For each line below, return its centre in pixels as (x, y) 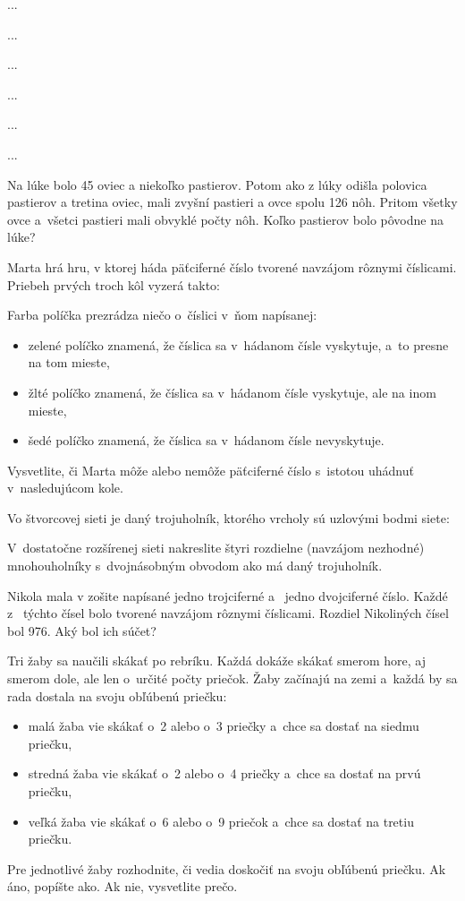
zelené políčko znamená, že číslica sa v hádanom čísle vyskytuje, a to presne (238, 344)
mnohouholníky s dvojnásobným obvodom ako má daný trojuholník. (195, 566)
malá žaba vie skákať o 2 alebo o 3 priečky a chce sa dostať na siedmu (224, 726)
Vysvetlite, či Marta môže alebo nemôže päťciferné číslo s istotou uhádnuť (211, 470)
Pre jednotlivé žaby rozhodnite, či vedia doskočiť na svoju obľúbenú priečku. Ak (227, 868)
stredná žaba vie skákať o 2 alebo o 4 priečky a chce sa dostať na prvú (224, 773)
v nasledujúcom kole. (65, 488)
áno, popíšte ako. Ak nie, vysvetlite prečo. (123, 886)
